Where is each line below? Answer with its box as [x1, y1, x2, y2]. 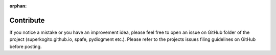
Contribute [9, 16, 45, 25]
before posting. [9, 43, 42, 49]
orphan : [9, 3, 27, 9]
